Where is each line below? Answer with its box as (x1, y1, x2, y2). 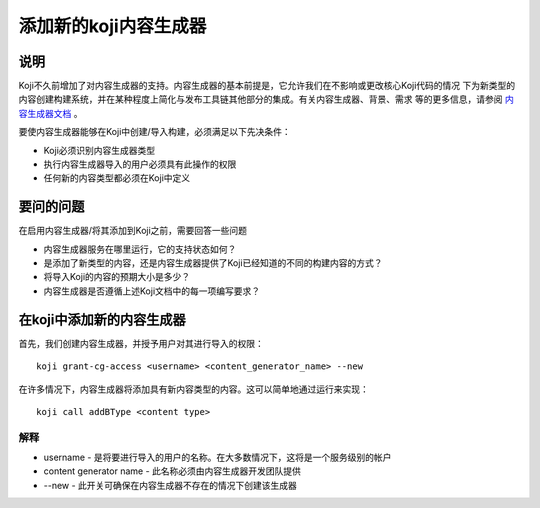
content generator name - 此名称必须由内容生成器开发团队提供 (43, 465, 302, 477)
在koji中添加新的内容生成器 (18, 311, 186, 328)
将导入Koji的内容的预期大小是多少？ (43, 271, 191, 283)
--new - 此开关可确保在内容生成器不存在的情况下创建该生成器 (43, 479, 297, 491)
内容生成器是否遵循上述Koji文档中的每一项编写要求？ (43, 285, 261, 297)
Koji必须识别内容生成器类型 (43, 144, 156, 156)
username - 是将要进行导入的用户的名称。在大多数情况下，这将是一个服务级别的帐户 (43, 451, 392, 464)
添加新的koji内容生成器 (18, 15, 207, 37)
